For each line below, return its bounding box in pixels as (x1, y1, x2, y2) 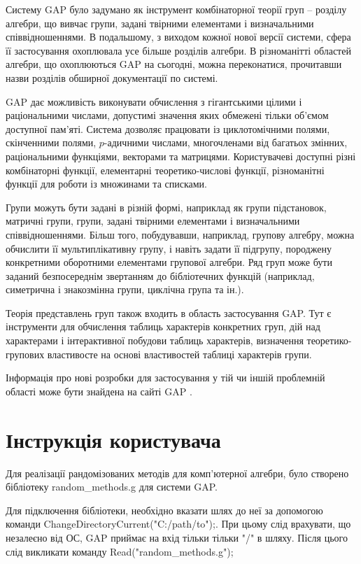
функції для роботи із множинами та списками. (6, 176, 207, 191)
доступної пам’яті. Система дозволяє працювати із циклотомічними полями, (6, 121, 330, 136)
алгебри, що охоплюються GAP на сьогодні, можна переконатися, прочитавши (6, 57, 342, 71)
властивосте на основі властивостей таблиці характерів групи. (47, 346, 312, 361)
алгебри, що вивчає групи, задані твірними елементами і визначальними (6, 15, 314, 30)
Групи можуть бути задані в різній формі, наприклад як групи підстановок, (6, 199, 327, 214)
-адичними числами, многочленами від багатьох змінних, (104, 135, 348, 150)
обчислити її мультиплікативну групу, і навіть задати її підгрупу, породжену (6, 241, 332, 255)
